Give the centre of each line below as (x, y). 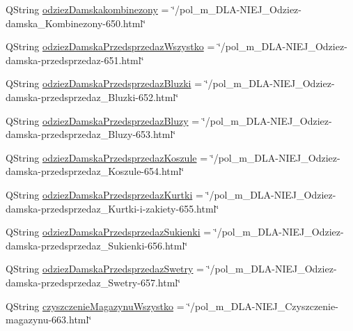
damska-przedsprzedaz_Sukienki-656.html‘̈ (97, 245)
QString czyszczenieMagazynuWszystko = (95, 306)
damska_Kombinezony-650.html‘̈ (76, 23)
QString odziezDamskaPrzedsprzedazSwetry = (105, 269)
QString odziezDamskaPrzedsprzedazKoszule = (107, 157)
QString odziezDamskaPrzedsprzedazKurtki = (104, 194)
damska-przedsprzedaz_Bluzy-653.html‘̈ (91, 134)
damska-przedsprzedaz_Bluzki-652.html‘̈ (92, 97)
